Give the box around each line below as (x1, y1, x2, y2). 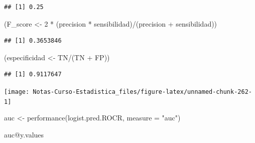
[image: (4, 88, 30, 95)
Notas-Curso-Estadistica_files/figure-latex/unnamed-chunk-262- (33, 88, 252, 95)
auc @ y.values (4, 129, 44, 139)
